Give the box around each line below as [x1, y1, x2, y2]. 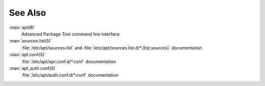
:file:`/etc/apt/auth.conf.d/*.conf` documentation [21, 72, 119, 78]
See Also [9, 7, 46, 18]
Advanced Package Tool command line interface [21, 31, 120, 37]
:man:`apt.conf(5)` [9, 52, 46, 58]
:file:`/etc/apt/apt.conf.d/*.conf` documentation [21, 59, 116, 64]
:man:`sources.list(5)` [9, 38, 53, 44]
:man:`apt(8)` [9, 24, 36, 30]
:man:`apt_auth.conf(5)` [9, 65, 57, 71]
